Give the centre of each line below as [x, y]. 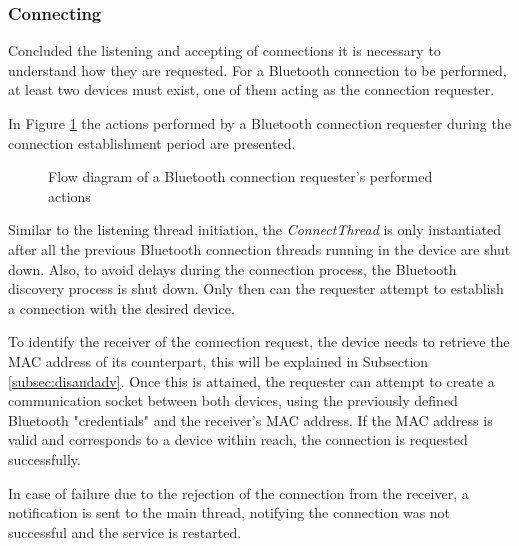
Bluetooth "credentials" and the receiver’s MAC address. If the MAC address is [250, 419]
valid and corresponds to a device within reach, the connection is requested [238, 439]
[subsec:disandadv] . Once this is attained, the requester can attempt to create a [251, 380]
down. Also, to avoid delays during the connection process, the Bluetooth [232, 268]
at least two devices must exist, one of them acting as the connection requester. [251, 89]
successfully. [44, 458]
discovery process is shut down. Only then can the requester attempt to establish [256, 288]
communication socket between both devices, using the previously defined [233, 400]
